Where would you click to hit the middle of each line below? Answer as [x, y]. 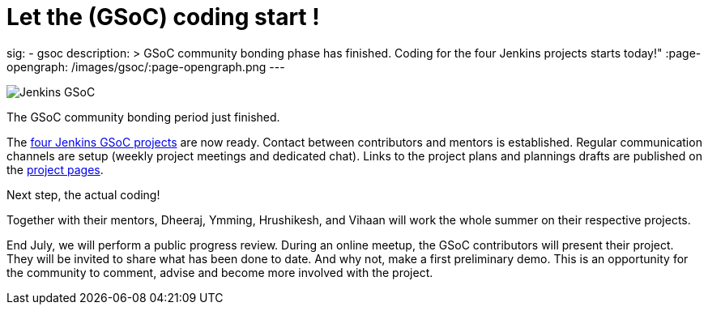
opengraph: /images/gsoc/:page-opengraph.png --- [146, 66]
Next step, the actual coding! [83, 194]
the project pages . [55, 169]
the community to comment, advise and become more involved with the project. [220, 272]
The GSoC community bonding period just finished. [143, 117]
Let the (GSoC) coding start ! [163, 17]
